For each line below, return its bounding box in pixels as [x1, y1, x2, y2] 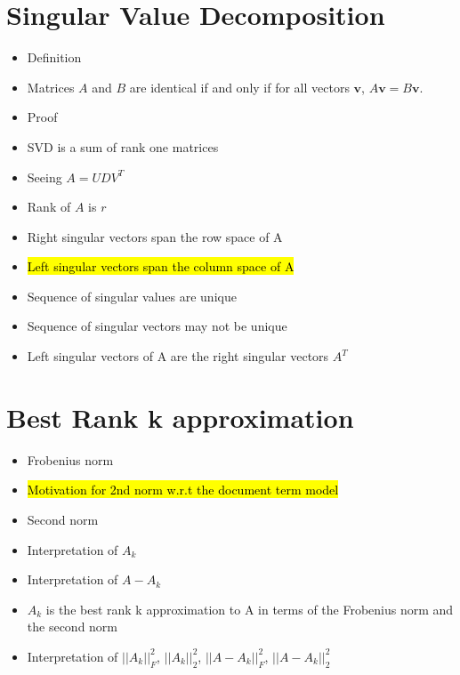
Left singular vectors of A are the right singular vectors [27, 347, 329, 366]
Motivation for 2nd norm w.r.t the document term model [27, 480, 339, 499]
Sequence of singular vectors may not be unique [27, 317, 287, 335]
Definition [27, 48, 82, 67]
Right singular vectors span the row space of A [27, 227, 283, 245]
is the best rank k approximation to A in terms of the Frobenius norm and [45, 599, 454, 618]
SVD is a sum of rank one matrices [27, 137, 219, 156]
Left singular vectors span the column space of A [27, 257, 295, 276]
